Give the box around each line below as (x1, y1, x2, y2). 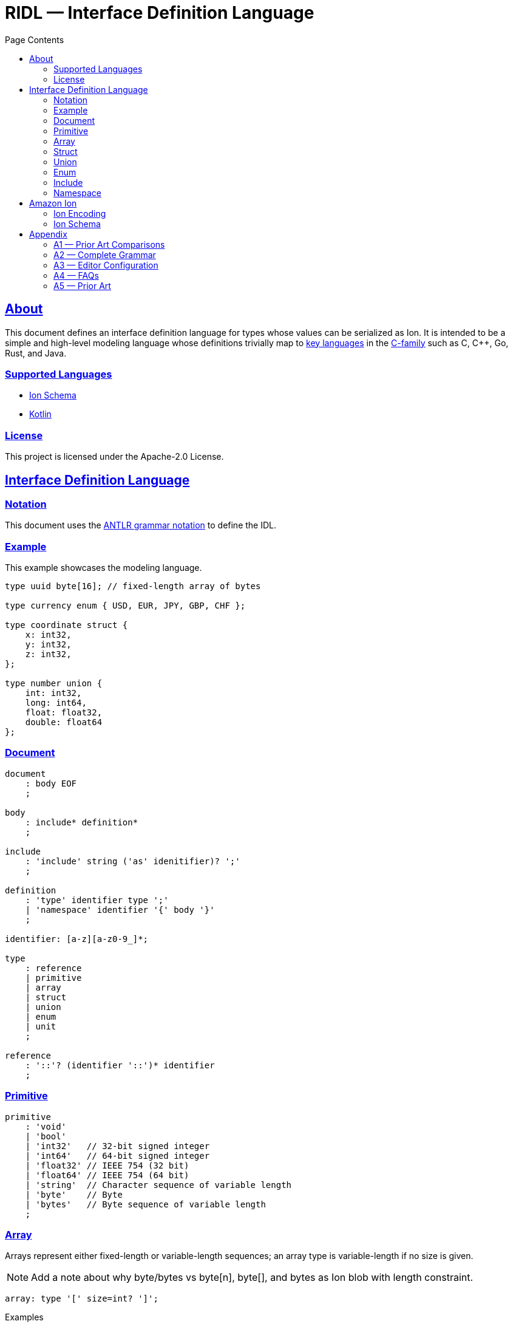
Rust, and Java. (5, 347, 67, 358)
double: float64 (25, 717, 103, 728)
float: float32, (25, 708, 103, 718)
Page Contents (5, 34, 64, 45)
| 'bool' (25, 1131, 67, 1141)
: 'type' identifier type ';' (25, 895, 169, 905)
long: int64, (25, 698, 87, 708)
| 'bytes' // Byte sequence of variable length (25, 1199, 266, 1209)
